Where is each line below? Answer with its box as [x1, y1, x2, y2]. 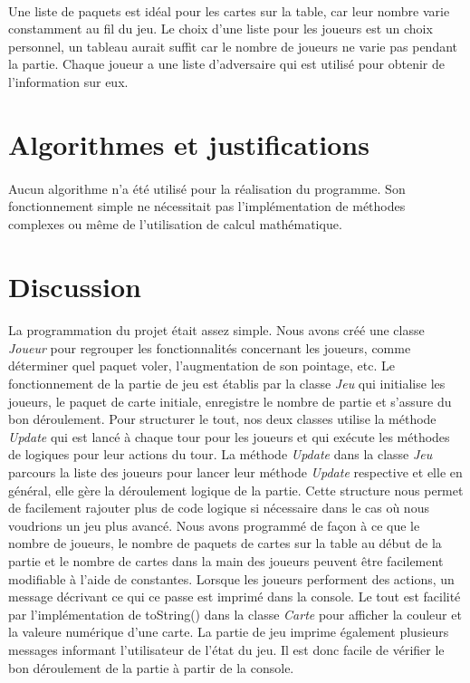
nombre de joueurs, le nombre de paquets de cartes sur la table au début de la [8, 534, 442, 553]
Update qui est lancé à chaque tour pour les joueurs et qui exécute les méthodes [8, 427, 450, 446]
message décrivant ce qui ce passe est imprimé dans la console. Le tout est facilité [8, 587, 461, 606]
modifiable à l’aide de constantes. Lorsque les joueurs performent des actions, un [8, 569, 455, 588]
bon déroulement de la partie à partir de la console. [8, 658, 294, 677]
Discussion [8, 267, 141, 304]
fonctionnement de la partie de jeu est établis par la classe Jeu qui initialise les [8, 374, 446, 393]
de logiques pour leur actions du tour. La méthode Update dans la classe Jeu [8, 445, 433, 464]
